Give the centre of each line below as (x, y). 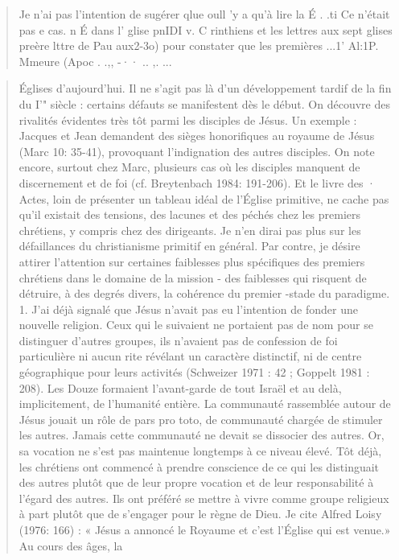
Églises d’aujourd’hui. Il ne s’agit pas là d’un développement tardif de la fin (205, 88)
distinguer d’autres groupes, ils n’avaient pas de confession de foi (178, 340)
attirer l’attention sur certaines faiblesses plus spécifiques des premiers (192, 261)
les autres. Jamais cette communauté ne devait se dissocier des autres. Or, (202, 435)
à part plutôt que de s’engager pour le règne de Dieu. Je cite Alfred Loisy (200, 514)
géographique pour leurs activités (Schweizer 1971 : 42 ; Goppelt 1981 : (194, 372)
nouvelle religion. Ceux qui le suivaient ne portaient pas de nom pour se (196, 325)
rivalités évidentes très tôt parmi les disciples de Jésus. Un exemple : (188, 119)
